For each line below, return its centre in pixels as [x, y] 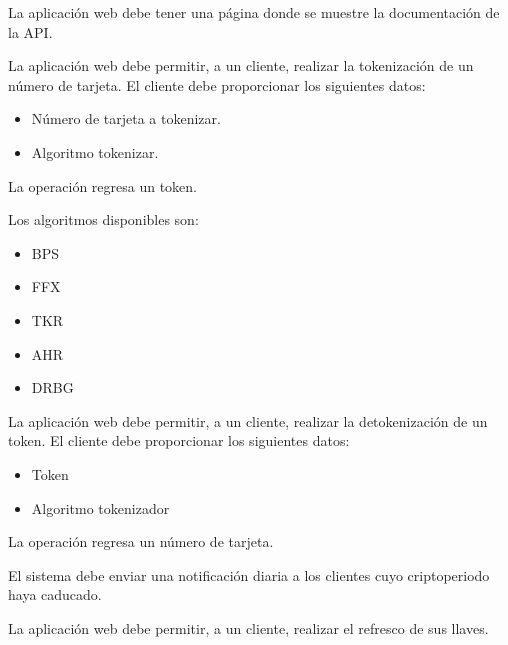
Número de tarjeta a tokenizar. [126, 118]
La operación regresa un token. [102, 185]
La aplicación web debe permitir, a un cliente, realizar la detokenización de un [248, 420]
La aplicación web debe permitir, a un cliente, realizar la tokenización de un [241, 65]
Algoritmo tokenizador [100, 507]
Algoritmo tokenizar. [95, 151]
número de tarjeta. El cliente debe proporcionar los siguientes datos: [217, 84]
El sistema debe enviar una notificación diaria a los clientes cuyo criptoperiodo [249, 574]
